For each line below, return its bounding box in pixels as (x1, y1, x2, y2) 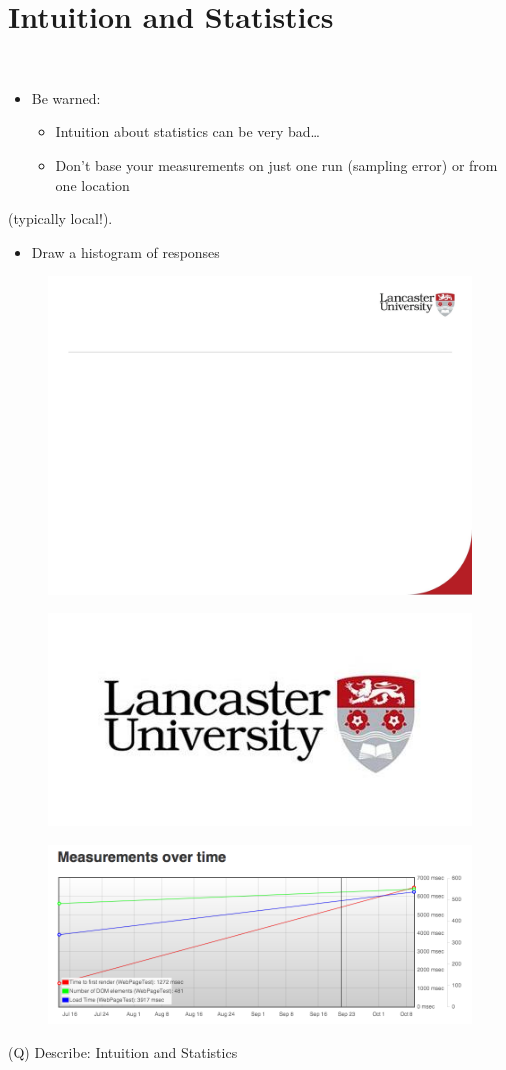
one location (55, 174, 130, 195)
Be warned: (31, 87, 101, 108)
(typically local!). (8, 208, 113, 229)
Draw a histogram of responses (31, 241, 220, 262)
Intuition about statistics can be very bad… (55, 121, 320, 142)
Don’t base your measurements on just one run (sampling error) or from (55, 154, 498, 175)
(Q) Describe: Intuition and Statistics (8, 1041, 238, 1062)
